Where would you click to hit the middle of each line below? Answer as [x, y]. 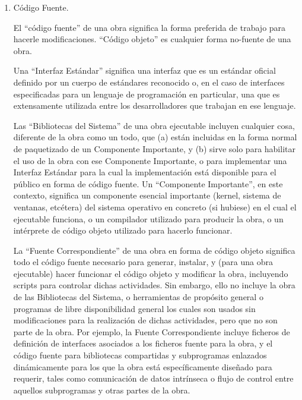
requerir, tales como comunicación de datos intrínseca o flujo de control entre [153, 378]
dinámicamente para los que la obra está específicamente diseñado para [143, 366]
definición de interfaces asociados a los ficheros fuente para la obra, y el [143, 343]
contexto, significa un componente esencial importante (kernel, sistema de [147, 195]
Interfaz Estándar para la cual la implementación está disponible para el [145, 172]
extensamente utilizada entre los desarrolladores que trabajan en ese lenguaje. [155, 105]
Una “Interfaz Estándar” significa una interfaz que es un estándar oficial [144, 70]
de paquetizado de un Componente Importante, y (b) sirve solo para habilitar [154, 148]
